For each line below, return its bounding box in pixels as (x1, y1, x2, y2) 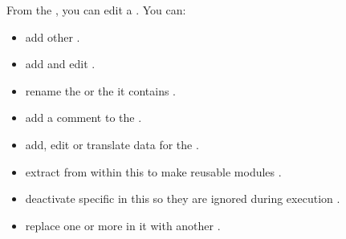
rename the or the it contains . (25, 82, 176, 99)
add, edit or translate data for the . (25, 136, 199, 152)
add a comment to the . (25, 109, 142, 126)
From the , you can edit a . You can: (6, 2, 186, 18)
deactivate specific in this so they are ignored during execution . (25, 190, 340, 207)
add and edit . (25, 55, 96, 72)
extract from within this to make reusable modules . (25, 163, 282, 180)
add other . (25, 28, 80, 45)
